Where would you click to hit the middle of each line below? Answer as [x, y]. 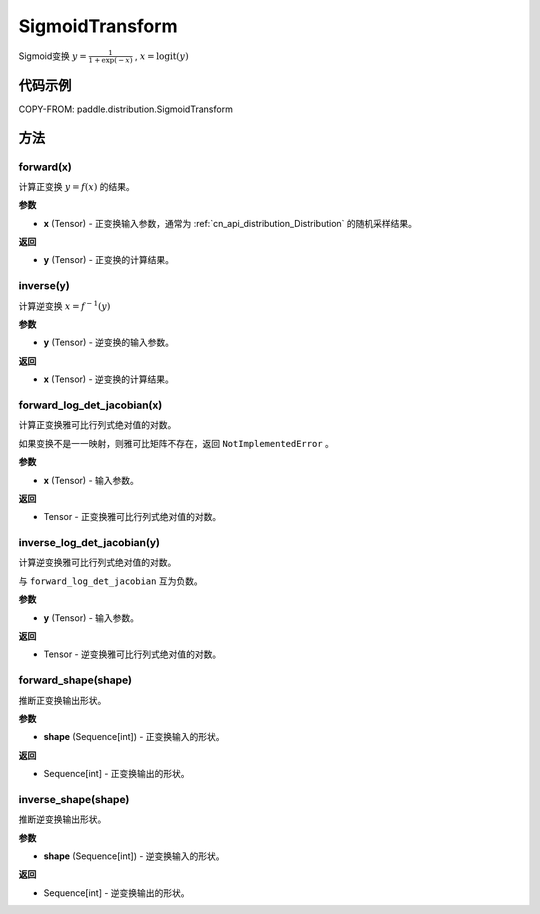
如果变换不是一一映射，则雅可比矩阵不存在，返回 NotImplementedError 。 [176, 443]
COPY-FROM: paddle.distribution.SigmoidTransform [126, 109]
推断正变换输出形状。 [62, 700]
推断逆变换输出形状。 [62, 819]
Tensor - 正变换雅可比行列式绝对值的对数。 [132, 517]
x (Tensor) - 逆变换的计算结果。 [109, 379]
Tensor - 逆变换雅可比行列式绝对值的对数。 [132, 654]
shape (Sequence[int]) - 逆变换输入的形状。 [134, 856]
